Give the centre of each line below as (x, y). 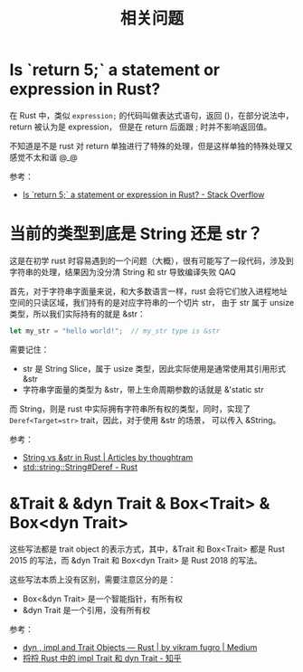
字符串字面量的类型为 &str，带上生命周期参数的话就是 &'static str (143, 389)
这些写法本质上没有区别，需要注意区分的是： (93, 579)
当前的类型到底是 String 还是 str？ (137, 234)
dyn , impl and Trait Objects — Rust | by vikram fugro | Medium (140, 647)
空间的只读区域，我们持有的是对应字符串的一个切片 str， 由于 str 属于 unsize (152, 302)
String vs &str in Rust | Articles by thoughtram (108, 457)
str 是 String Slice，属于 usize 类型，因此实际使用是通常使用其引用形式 (154, 368)
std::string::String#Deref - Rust (80, 467)
